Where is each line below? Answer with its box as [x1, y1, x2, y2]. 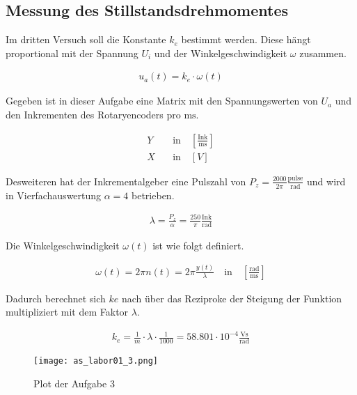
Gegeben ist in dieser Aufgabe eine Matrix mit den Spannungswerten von [6, 93, 318, 108]
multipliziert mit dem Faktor [6, 304, 129, 319]
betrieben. [132, 187, 175, 202]
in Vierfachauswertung [6, 187, 102, 202]
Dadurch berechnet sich [6, 291, 106, 305]
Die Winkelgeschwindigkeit [6, 238, 120, 252]
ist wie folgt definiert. [152, 238, 244, 252]
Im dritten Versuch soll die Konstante [6, 32, 166, 47]
